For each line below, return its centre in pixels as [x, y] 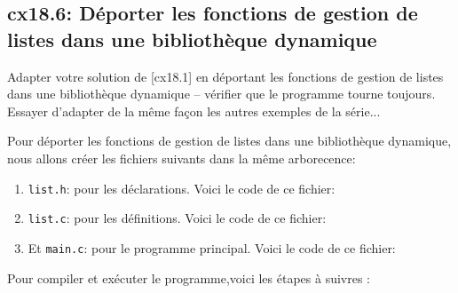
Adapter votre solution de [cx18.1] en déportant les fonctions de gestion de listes [225, 76]
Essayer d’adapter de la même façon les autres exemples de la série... [194, 111]
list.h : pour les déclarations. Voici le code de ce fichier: [182, 188]
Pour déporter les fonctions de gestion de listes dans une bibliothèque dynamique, [229, 141]
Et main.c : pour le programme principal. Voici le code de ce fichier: [212, 247]
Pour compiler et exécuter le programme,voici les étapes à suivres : [189, 277]
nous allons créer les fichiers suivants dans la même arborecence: [182, 158]
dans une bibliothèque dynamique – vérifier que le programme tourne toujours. [221, 94]
